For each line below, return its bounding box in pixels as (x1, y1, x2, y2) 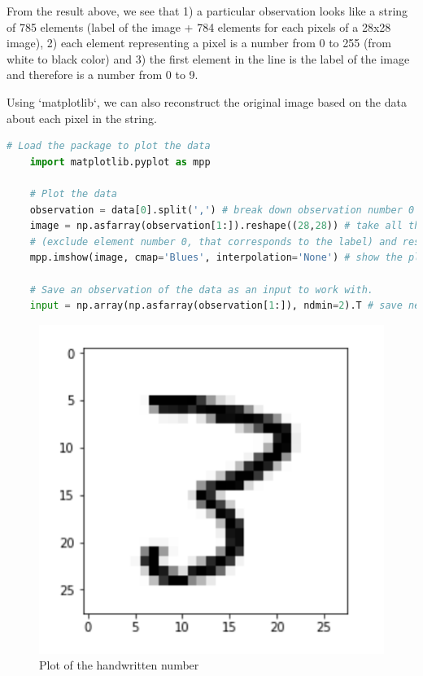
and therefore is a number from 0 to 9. (7, 66, 198, 83)
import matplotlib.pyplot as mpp (29, 156, 211, 168)
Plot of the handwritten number (39, 656, 199, 674)
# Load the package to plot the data (7, 140, 211, 152)
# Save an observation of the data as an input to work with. (29, 283, 374, 296)
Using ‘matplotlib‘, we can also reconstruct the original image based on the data (7, 93, 407, 110)
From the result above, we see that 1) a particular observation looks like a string (7, 2, 408, 19)
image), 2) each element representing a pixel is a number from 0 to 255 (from (7, 34, 391, 51)
